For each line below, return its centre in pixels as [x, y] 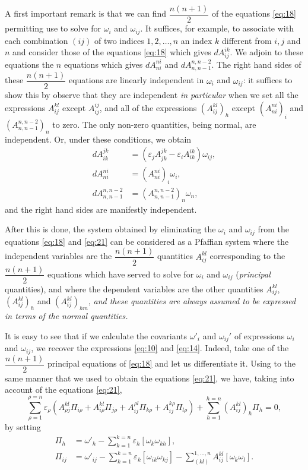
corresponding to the [247, 256]
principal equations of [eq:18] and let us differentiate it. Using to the [172, 363]
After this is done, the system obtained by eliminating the [110, 229]
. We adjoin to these [266, 52]
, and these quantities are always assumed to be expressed [192, 301]
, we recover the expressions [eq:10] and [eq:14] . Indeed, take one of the [160, 348]
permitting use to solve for [53, 28]
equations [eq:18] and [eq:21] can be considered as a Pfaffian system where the [147, 241]
